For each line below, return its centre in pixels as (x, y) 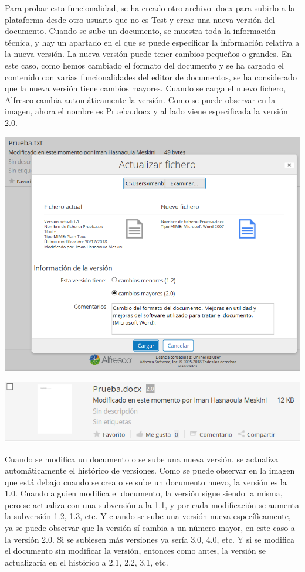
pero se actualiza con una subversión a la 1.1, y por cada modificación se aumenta (152, 504)
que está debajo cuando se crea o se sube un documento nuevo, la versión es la (146, 481)
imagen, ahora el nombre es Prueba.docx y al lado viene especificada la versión (146, 111)
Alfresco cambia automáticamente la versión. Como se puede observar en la (140, 99)
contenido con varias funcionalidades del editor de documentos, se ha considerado (151, 76)
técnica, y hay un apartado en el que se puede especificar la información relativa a (152, 42)
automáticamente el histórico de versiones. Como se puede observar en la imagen (150, 470)
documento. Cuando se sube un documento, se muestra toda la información (140, 31)
